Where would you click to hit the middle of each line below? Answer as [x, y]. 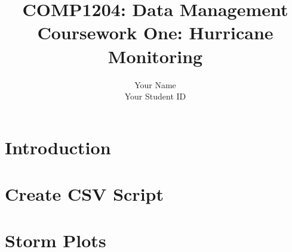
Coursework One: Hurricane [155, 32]
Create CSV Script [84, 194]
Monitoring [155, 56]
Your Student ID [155, 96]
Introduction [58, 147]
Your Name [155, 84]
